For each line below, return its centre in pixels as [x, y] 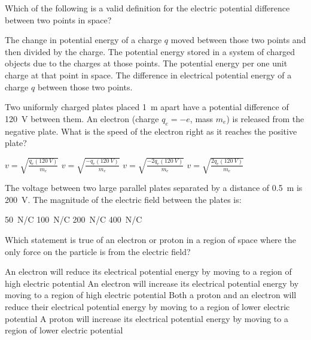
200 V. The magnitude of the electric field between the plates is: [123, 199]
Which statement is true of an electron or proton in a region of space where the [150, 240]
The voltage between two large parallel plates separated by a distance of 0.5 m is [154, 188]
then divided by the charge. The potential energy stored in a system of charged [150, 51]
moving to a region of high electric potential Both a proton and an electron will [151, 295]
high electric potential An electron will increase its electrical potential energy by [152, 283]
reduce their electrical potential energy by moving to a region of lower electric [147, 307]
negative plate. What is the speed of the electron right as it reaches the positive [151, 131]
